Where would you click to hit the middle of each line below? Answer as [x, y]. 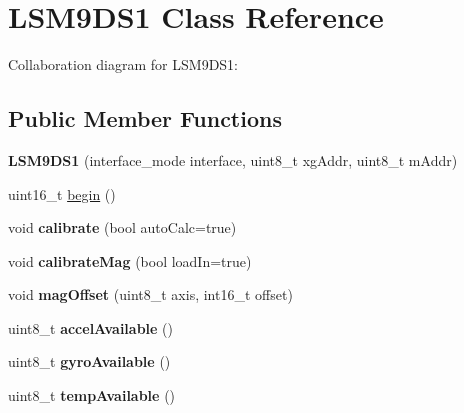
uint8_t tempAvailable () [92, 395]
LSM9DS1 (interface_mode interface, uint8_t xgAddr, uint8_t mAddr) [233, 159]
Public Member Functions [145, 118]
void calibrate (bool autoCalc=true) [122, 227]
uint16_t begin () [62, 193]
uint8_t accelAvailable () [91, 327]
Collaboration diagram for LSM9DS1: [123, 64]
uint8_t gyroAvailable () [89, 361]
